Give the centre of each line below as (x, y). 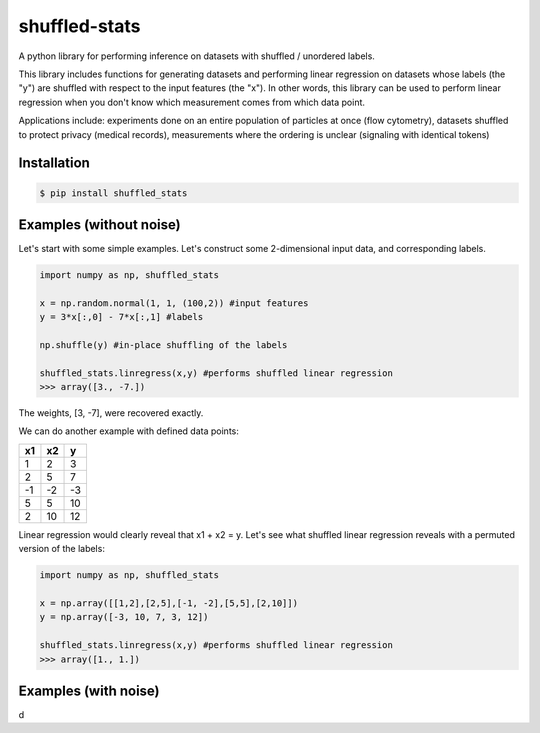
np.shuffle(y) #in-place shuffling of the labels (163, 344)
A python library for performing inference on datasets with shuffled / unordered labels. (196, 56)
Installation (54, 163)
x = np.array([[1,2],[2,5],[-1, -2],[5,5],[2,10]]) (169, 603)
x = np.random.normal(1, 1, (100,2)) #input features (174, 303)
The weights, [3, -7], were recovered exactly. (111, 413)
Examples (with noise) (89, 691)
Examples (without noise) (99, 224)
